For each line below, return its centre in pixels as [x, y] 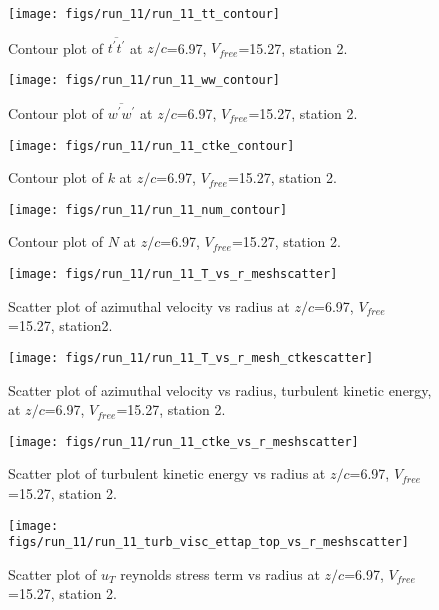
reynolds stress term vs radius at [220, 573]
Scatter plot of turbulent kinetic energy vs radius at [167, 473]
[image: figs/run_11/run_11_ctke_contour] [151, 145]
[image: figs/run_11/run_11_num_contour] [148, 209]
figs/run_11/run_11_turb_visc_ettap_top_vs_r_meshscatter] [208, 542]
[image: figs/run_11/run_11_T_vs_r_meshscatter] [173, 274]
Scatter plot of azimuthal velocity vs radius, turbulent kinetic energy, [220, 389]
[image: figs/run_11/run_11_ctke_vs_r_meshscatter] [183, 441]
